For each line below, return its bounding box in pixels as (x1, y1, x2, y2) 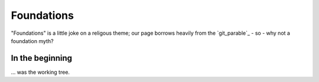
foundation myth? (11, 37, 54, 44)
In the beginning (11, 53, 73, 63)
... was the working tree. (11, 68, 70, 76)
